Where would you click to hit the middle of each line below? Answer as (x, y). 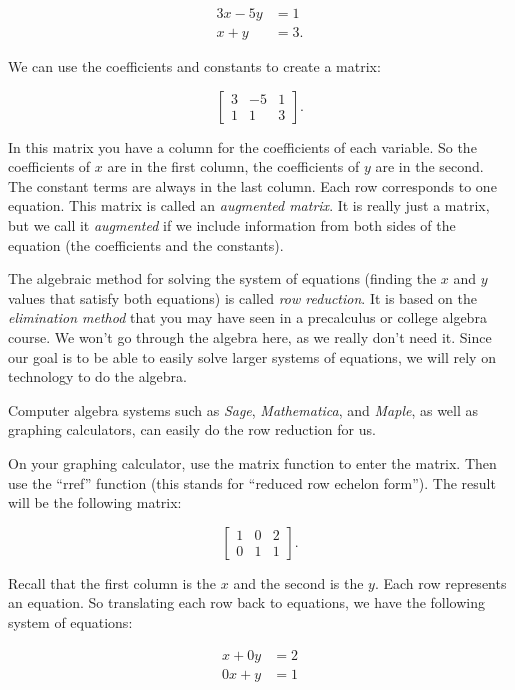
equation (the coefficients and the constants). (146, 244)
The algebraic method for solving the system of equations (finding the (222, 278)
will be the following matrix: (95, 502)
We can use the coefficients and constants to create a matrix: (194, 66)
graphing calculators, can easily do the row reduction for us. (192, 429)
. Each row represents (440, 582)
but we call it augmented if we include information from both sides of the (232, 225)
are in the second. (429, 166)
